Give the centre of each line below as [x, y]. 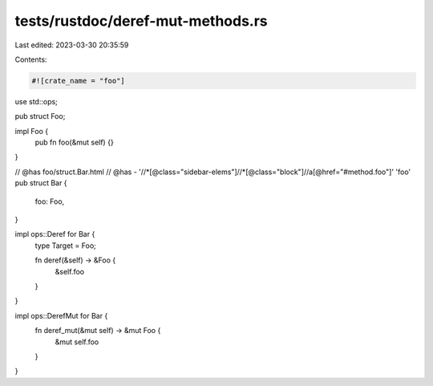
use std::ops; [36, 101]
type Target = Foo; [65, 246]
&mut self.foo [77, 342]
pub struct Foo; [40, 116]
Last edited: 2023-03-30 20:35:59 [72, 45]
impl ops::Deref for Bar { [55, 234]
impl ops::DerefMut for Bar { [61, 315]
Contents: [31, 59]
